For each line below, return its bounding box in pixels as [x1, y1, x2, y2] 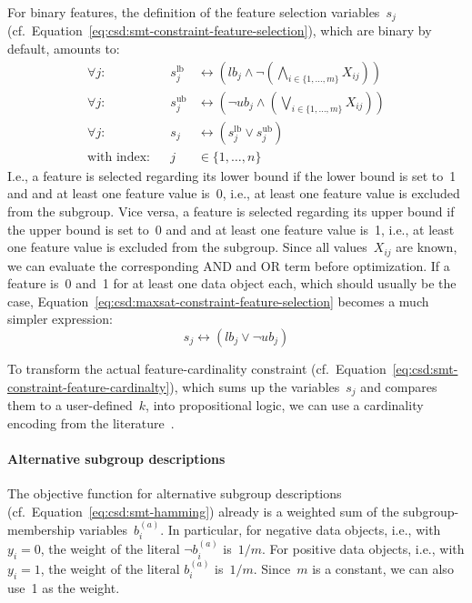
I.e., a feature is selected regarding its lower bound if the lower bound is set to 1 [7, 166, 457, 185]
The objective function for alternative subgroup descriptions [7, 484, 342, 502]
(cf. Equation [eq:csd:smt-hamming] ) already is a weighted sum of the [7, 501, 399, 520]
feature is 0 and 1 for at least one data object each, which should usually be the [7, 274, 457, 293]
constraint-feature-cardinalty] [7, 377, 170, 396]
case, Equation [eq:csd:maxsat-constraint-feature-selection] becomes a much [7, 291, 429, 310]
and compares [360, 377, 437, 396]
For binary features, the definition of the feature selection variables [7, 3, 380, 21]
